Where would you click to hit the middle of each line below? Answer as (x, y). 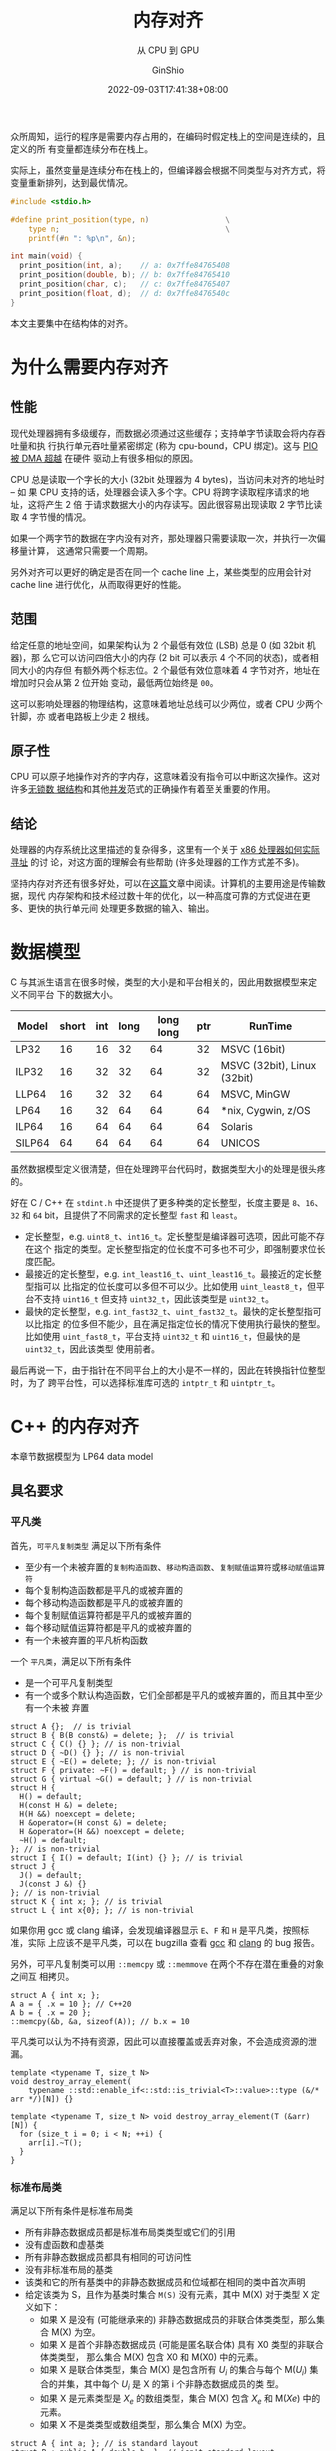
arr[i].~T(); (55, 2142)
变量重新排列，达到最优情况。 (71, 182)
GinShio (168, 70)
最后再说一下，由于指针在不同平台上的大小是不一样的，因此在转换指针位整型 (168, 1370)
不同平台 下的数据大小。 (68, 995)
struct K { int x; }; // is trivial (86, 1901)
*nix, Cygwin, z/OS (265, 1111)
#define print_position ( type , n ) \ (120, 219)
